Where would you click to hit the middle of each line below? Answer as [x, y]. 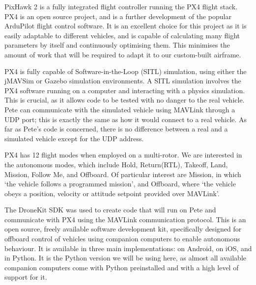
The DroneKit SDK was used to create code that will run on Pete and [110, 210]
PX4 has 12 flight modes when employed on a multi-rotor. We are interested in [123, 155]
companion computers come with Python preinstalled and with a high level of [122, 267]
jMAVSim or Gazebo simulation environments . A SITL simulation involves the [123, 81]
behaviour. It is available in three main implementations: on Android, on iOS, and [128, 248]
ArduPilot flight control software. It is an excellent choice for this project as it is [126, 26]
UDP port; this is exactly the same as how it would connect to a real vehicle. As [126, 119]
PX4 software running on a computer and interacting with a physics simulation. [125, 90]
